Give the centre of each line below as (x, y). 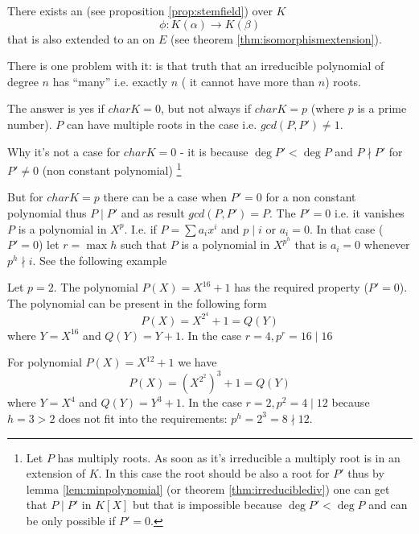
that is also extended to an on (81, 38)
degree (23, 81)
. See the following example (100, 260)
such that (144, 244)
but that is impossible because (207, 505)
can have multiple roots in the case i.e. (162, 124)
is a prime (382, 108)
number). (30, 124)
